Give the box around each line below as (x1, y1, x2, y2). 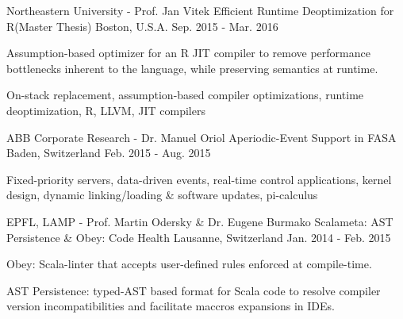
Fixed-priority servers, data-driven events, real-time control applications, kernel (6, 171, 392, 187)
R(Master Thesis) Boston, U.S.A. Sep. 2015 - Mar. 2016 (6, 17, 278, 34)
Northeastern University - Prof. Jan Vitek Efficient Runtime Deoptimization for (6, 2, 394, 18)
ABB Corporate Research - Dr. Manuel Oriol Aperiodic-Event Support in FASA (6, 129, 397, 145)
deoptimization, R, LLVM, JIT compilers (6, 102, 205, 118)
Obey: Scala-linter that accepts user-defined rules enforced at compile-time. (6, 256, 372, 272)
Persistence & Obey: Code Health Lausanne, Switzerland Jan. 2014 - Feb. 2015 (6, 229, 391, 245)
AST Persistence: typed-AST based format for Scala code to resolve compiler (6, 282, 381, 298)
